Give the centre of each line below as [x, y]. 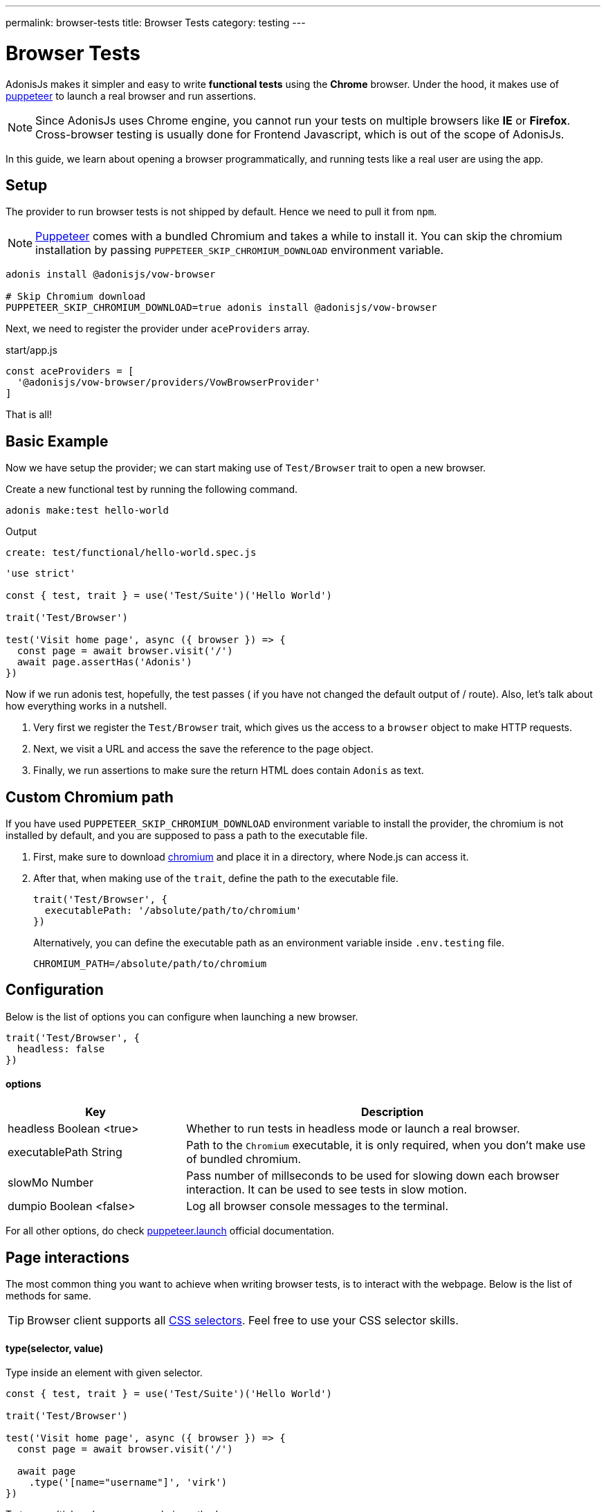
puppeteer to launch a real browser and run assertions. [131, 96]
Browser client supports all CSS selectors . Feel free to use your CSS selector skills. [243, 1320]
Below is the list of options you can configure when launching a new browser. [182, 1016]
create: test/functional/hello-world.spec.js [131, 553]
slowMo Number [50, 1183]
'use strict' [41, 574]
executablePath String [65, 1152]
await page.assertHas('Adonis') [104, 662]
